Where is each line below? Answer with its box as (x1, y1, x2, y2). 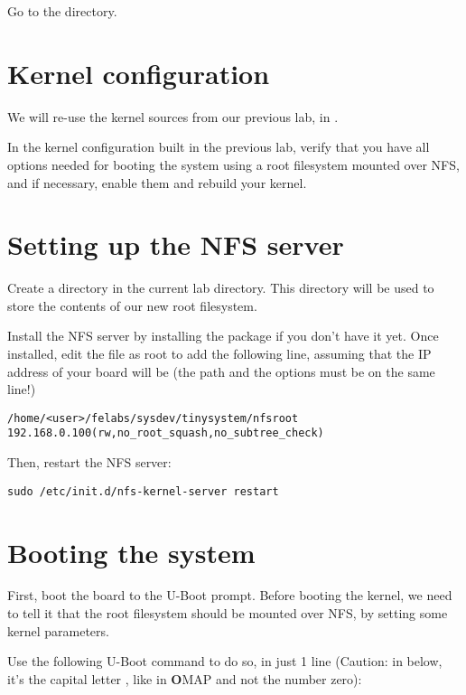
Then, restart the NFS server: (7, 453, 172, 472)
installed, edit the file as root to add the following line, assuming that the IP (7, 344, 432, 362)
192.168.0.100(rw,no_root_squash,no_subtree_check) (7, 427, 324, 440)
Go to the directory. (7, 2, 117, 20)
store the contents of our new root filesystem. (7, 296, 257, 315)
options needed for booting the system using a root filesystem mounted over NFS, (7, 155, 460, 174)
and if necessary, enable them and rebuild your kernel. (7, 173, 307, 192)
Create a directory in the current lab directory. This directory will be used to (7, 278, 434, 297)
